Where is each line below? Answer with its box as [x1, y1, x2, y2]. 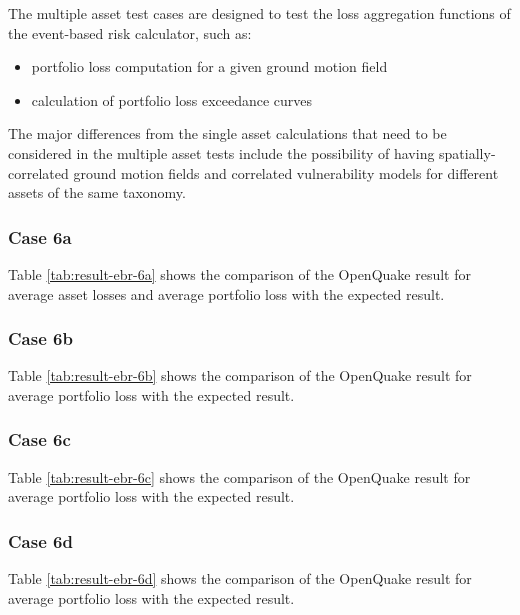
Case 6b [8, 326, 73, 351]
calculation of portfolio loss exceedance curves [31, 89, 313, 110]
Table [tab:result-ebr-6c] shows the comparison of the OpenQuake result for [8, 466, 471, 487]
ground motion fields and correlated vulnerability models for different [73, 162, 499, 183]
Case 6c [8, 427, 71, 452]
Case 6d [8, 528, 73, 553]
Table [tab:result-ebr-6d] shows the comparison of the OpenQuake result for [8, 568, 472, 589]
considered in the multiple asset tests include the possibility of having [8, 142, 435, 163]
